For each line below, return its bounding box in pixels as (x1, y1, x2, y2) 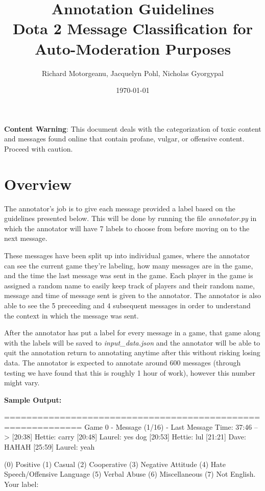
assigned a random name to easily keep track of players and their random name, (4, 280, 255, 290)
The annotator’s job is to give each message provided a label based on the (4, 203, 235, 213)
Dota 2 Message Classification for (13, 18, 253, 39)
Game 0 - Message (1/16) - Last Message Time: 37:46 (84, 421, 252, 432)
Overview (4, 173, 72, 194)
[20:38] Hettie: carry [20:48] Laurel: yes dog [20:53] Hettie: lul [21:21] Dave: (12, 431, 246, 442)
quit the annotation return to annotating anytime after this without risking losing (4, 347, 260, 358)
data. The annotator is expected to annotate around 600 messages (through (4, 357, 241, 367)
